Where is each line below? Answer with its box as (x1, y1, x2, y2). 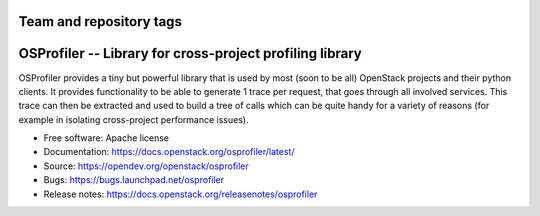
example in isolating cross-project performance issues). (18, 113, 249, 125)
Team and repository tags (18, 13, 182, 30)
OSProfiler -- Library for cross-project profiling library (18, 45, 362, 62)
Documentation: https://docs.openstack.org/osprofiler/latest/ (43, 146, 295, 158)
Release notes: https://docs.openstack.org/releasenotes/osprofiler (43, 188, 318, 200)
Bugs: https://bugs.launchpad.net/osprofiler (43, 174, 225, 186)
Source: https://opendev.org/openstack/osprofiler (43, 160, 249, 172)
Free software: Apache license (43, 132, 170, 144)
